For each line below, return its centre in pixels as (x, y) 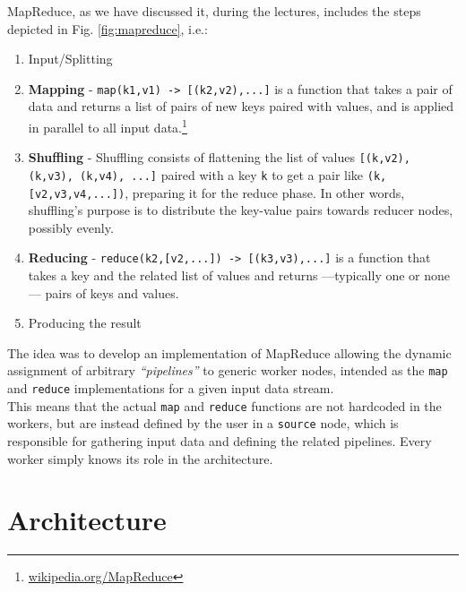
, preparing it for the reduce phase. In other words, (265, 192)
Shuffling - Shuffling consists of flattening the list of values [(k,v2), (219, 157)
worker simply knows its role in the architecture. (140, 458)
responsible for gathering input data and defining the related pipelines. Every (220, 441)
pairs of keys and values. (112, 292)
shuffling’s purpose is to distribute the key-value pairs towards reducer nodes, (241, 210)
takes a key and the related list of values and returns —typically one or (224, 275)
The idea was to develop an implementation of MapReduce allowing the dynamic (229, 352)
